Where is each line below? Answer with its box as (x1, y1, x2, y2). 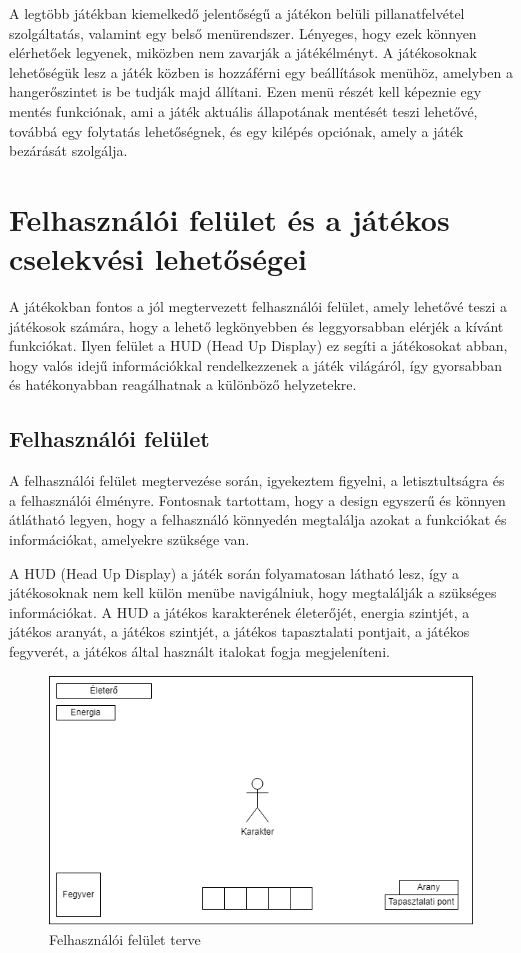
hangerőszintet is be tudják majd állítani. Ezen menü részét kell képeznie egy (9, 81, 482, 102)
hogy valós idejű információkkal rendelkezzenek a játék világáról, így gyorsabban (9, 354, 503, 375)
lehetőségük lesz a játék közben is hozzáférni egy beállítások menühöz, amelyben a (9, 61, 513, 82)
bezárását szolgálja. (9, 140, 128, 161)
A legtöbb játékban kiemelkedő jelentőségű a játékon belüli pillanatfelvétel (9, 3, 465, 23)
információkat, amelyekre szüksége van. (9, 529, 250, 550)
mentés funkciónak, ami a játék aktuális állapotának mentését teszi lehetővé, (9, 100, 478, 121)
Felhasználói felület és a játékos (9, 198, 450, 239)
